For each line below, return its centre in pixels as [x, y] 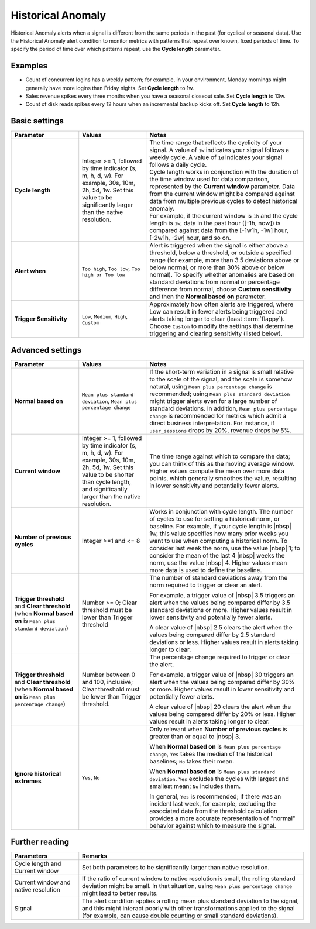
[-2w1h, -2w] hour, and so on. [190, 238]
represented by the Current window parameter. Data [222, 187]
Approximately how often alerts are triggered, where [221, 304]
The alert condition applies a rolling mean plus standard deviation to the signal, [191, 901]
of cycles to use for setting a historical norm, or [215, 519]
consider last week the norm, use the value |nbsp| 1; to [225, 548]
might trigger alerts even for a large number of [213, 401]
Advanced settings [46, 350]
